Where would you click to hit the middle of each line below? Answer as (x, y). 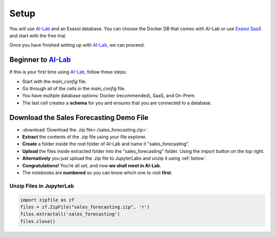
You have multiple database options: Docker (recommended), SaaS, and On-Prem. (109, 96)
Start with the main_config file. (54, 81)
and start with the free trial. (38, 35)
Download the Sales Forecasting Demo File (79, 117)
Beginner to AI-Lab (40, 60)
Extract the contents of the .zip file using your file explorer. (84, 137)
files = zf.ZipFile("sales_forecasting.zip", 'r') (85, 207)
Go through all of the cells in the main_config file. (74, 89)
